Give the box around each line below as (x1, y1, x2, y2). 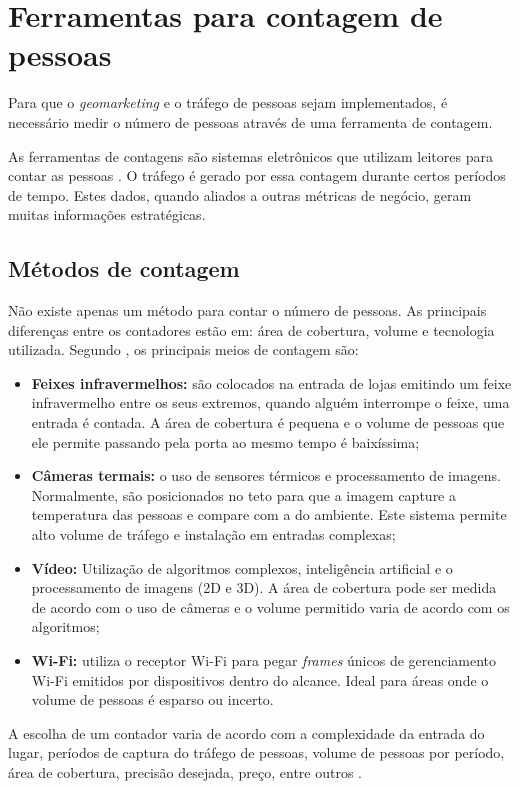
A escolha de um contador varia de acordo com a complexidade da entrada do (8, 722, 485, 743)
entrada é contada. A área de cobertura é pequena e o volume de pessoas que (31, 412, 505, 433)
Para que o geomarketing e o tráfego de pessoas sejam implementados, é (8, 92, 448, 113)
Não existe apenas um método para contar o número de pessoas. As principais (8, 300, 487, 321)
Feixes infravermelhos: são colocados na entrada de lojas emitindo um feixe (31, 372, 512, 393)
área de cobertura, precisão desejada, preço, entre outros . (8, 761, 363, 782)
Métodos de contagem (8, 253, 240, 284)
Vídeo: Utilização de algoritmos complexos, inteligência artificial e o (31, 557, 453, 578)
